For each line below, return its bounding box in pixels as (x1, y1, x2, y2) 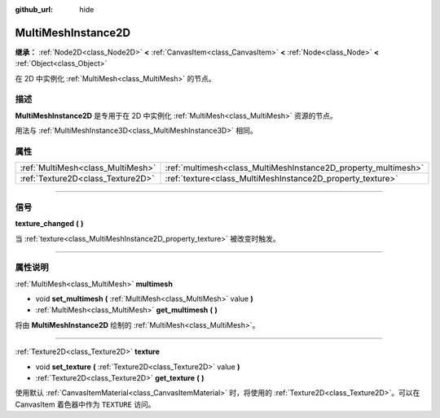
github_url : (15, 5, 53, 14)
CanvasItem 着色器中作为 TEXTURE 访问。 (15, 399, 156, 409)
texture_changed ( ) (15, 219, 84, 229)
